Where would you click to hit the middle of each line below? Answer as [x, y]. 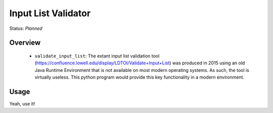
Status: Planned [26, 28]
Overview [25, 43]
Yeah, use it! [22, 104]
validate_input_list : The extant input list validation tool [97, 56]
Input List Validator [50, 13]
